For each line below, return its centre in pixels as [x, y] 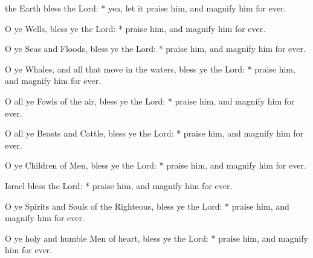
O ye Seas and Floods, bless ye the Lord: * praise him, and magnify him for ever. [155, 49]
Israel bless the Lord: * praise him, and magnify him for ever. [119, 185]
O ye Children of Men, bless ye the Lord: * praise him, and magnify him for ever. [156, 165]
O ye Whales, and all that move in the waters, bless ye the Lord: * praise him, [150, 69]
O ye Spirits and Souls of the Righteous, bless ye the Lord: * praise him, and [147, 206]
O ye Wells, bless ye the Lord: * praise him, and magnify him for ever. [135, 28]
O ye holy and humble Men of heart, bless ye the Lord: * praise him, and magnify [156, 238]
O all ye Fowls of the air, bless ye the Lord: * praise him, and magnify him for [150, 101]
